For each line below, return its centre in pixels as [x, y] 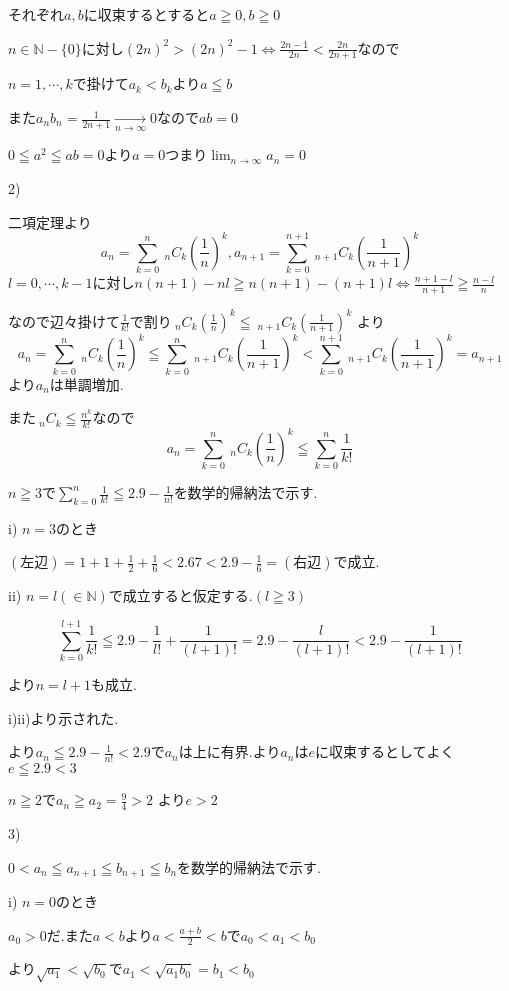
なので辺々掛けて [64, 320]
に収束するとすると [146, 14]
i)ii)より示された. [63, 717]
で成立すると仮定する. [180, 595]
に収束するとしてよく [385, 751]
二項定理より [50, 221]
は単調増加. [86, 383]
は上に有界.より [229, 751]
